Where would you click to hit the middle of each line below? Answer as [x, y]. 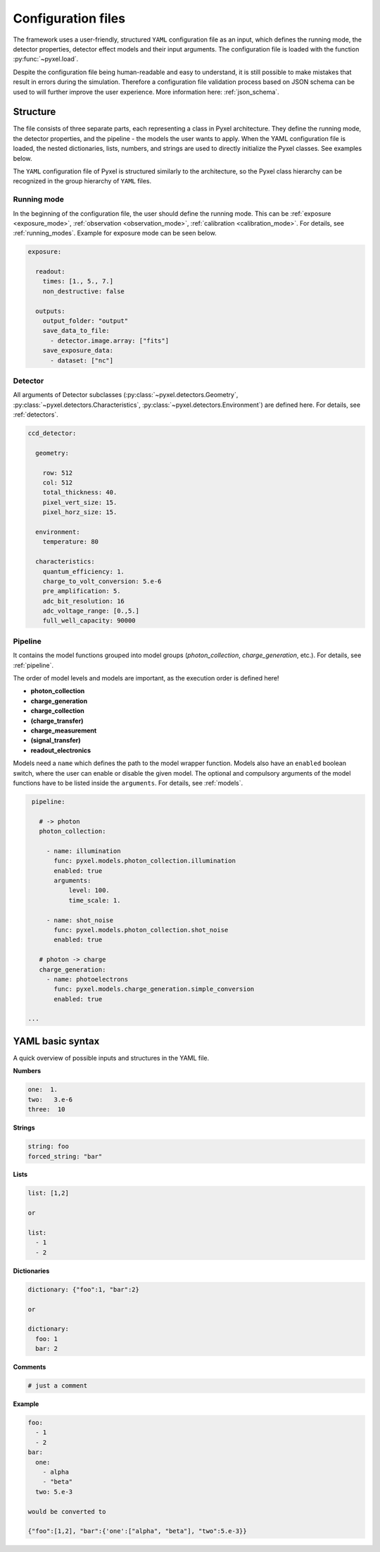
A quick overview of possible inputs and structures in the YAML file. [111, 1058]
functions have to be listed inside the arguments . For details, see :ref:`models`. [128, 783]
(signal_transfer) [56, 740]
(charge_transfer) [57, 721]
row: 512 [58, 473]
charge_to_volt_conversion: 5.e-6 [102, 581]
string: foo [49, 1147]
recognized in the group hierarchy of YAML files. [82, 181]
